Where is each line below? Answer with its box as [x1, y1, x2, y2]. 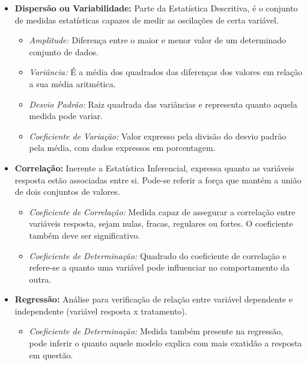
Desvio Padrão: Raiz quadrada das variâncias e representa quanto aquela [29, 97, 297, 110]
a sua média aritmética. [29, 77, 116, 90]
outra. [29, 272, 52, 285]
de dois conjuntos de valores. [14, 185, 120, 198]
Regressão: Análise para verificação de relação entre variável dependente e [14, 293, 293, 305]
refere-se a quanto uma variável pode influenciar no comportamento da [29, 261, 290, 274]
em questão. [29, 348, 73, 361]
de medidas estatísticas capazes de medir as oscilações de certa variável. [14, 13, 279, 26]
